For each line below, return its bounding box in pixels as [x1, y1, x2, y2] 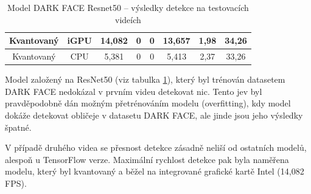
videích [115, 13, 141, 26]
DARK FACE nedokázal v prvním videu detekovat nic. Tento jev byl [5, 85, 262, 97]
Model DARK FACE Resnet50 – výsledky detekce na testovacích [7, 1, 249, 13]
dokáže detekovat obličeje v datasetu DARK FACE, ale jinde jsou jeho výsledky [5, 108, 303, 121]
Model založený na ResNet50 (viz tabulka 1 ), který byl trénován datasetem [5, 73, 285, 86]
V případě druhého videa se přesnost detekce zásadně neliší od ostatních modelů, [5, 141, 307, 154]
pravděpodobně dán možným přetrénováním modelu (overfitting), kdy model [5, 97, 291, 109]
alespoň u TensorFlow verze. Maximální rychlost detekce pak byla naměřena [5, 153, 289, 165]
